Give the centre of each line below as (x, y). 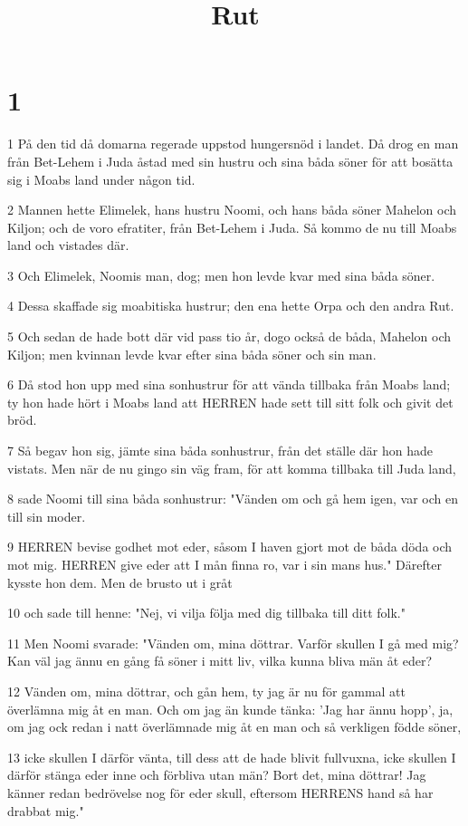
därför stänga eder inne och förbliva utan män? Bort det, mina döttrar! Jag (217, 775)
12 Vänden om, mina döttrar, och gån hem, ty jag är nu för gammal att (206, 691)
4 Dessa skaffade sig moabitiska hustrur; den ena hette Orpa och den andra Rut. (231, 306)
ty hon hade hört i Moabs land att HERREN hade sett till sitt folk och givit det (230, 402)
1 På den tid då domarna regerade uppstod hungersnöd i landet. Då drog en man (233, 144)
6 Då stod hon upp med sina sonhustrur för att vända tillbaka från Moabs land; (229, 384)
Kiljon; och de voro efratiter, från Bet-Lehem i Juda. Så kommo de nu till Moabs (232, 227)
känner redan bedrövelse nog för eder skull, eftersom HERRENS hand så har (220, 792)
